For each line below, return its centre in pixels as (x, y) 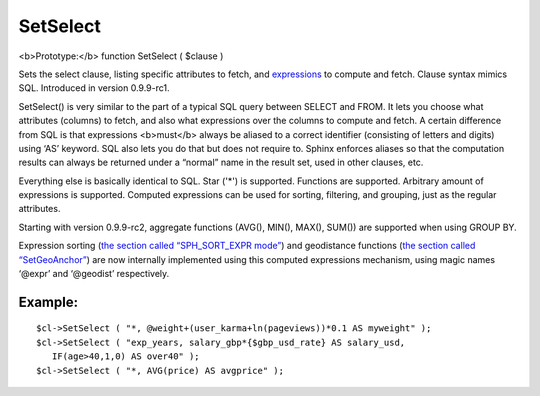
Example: (48, 301)
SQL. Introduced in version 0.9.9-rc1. (94, 88)
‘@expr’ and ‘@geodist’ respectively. (94, 274)
